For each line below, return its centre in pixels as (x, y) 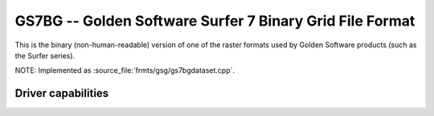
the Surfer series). (45, 55)
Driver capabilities (62, 93)
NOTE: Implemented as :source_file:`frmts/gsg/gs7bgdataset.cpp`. (125, 70)
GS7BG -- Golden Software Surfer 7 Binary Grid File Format (215, 21)
